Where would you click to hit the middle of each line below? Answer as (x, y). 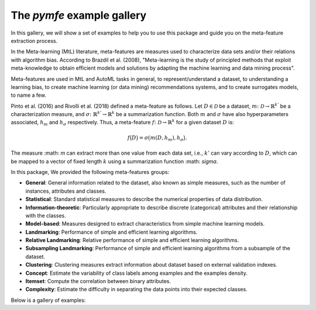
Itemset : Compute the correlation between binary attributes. (98, 281)
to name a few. (29, 95)
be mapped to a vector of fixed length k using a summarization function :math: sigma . (114, 161)
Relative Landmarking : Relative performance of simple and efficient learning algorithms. (132, 240)
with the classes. (46, 215)
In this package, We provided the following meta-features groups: (90, 172)
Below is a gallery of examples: (48, 300)
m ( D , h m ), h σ (167, 138)
